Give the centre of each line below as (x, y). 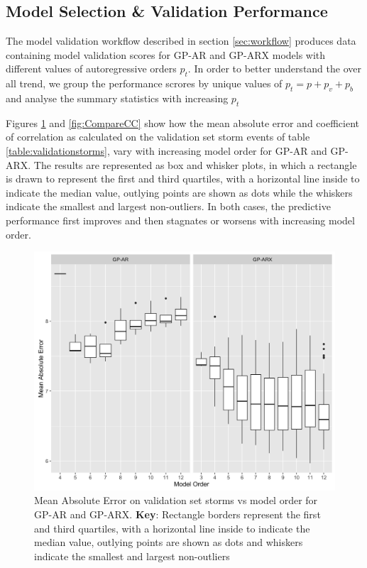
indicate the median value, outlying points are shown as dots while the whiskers (179, 192)
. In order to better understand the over (274, 69)
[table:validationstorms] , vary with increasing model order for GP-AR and (166, 150)
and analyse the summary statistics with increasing (117, 98)
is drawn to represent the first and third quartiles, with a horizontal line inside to (183, 179)
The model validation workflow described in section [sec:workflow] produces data (181, 41)
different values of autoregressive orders (91, 69)
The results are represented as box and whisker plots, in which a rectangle (195, 164)
